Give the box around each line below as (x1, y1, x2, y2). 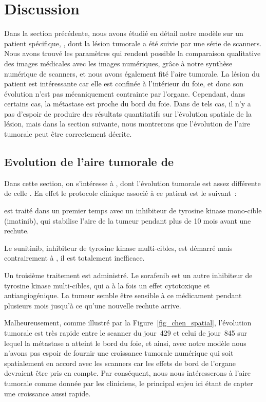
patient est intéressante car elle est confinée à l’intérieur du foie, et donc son (4, 78, 243, 89)
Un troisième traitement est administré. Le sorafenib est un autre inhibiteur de (4, 270, 253, 281)
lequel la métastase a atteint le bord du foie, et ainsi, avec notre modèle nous (4, 337, 246, 348)
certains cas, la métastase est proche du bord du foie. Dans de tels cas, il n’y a (4, 98, 251, 109)
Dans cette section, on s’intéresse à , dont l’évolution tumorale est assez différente (4, 177, 261, 188)
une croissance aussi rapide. (4, 388, 91, 398)
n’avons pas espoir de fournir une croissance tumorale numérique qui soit (4, 348, 234, 358)
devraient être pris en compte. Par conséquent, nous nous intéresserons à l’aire (4, 368, 251, 378)
